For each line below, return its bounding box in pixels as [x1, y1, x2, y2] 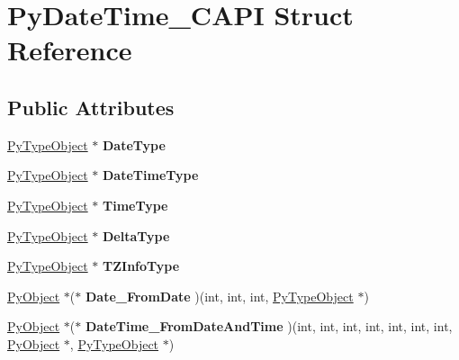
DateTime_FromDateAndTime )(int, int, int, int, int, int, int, [85, 317, 453, 336]
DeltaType [103, 226, 170, 245]
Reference [7, 31, 132, 68]
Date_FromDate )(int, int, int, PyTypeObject [85, 286, 354, 305]
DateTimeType [103, 166, 199, 184]
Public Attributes [7, 93, 175, 121]
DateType [103, 135, 166, 154]
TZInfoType [103, 256, 180, 275]
